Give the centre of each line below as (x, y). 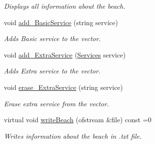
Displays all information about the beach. (65, 6)
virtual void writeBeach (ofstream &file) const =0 (78, 120)
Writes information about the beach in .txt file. (73, 136)
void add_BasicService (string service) (61, 22)
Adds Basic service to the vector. (52, 38)
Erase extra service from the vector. (56, 103)
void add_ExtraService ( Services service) (65, 54)
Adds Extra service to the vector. (52, 71)
